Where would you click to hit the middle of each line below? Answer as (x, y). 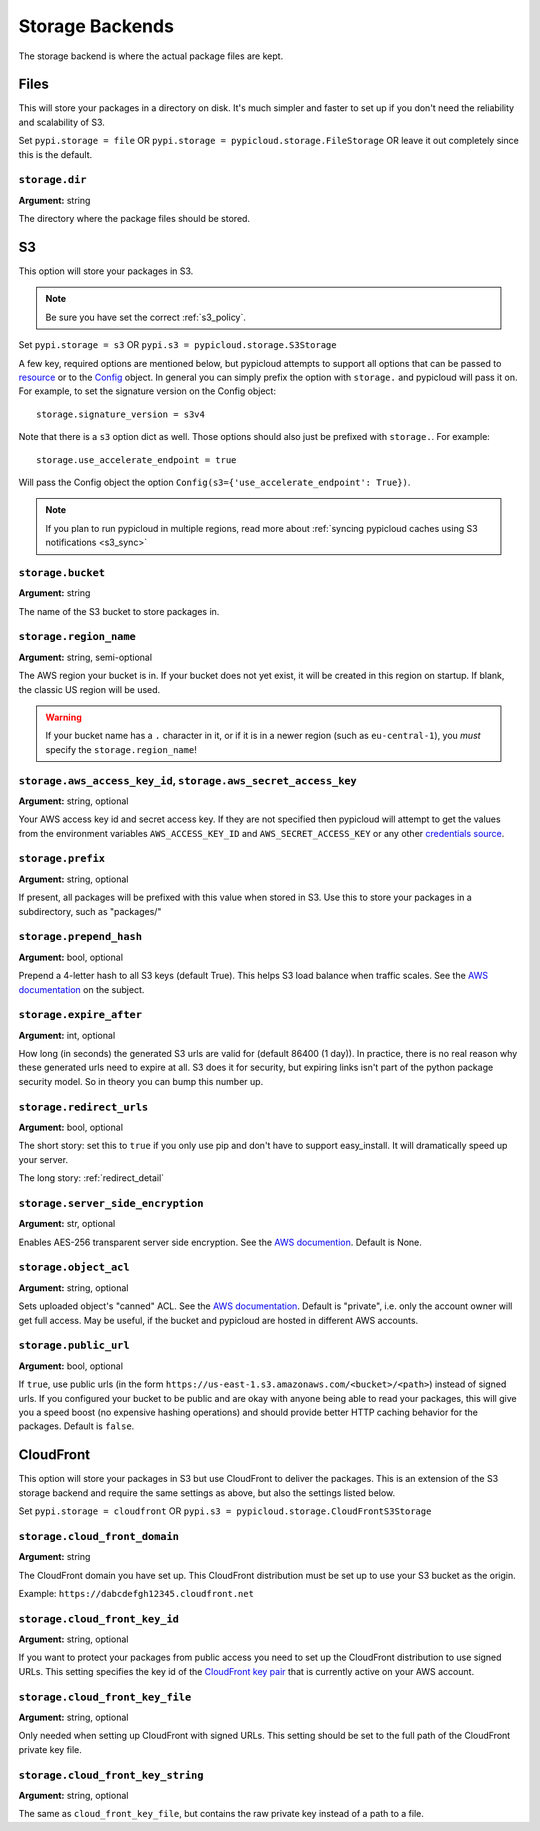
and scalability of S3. (61, 122)
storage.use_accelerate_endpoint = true (136, 459)
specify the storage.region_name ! (121, 749)
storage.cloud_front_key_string (111, 1775)
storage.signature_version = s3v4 (120, 414)
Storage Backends (96, 26)
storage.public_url (74, 1345)
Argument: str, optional (67, 1224)
